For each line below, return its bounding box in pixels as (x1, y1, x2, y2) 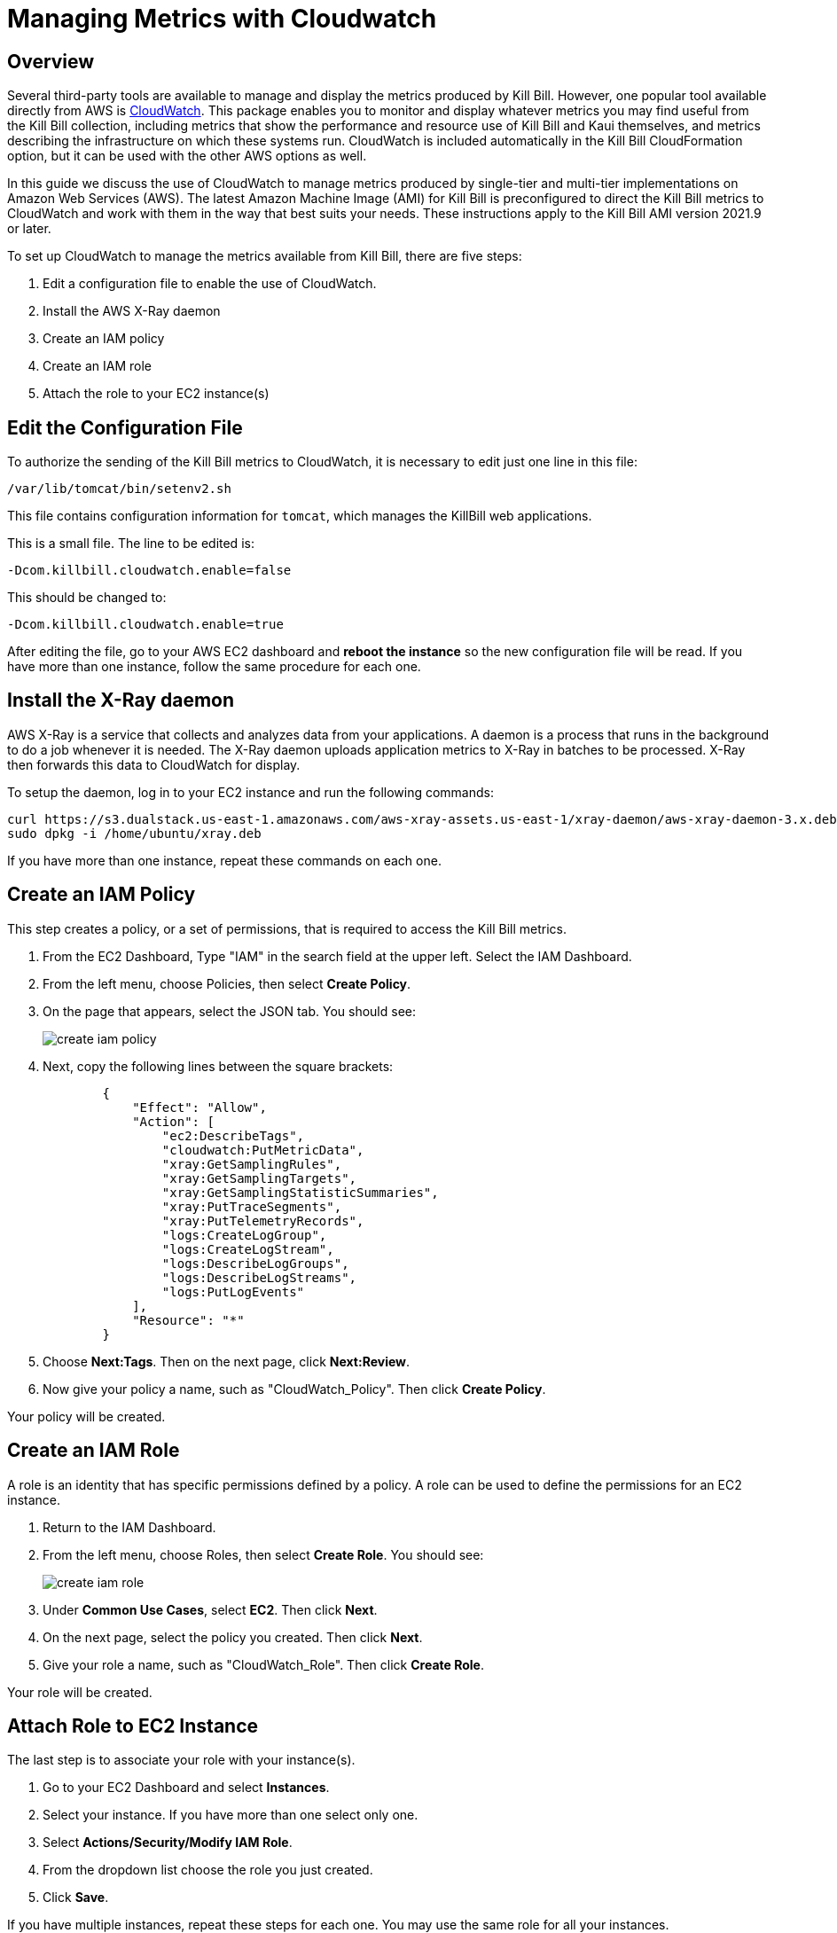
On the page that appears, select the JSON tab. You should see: (43, 1003, 416, 1019)
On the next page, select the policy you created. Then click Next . (43, 1629, 423, 1645)
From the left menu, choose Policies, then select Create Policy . (43, 975, 411, 991)
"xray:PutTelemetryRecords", (161, 1213, 364, 1228)
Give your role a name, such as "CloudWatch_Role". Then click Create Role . (43, 1656, 484, 1672)
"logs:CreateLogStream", (161, 1241, 334, 1256)
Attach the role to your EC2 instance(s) (43, 386, 270, 402)
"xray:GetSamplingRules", (161, 1156, 342, 1171)
